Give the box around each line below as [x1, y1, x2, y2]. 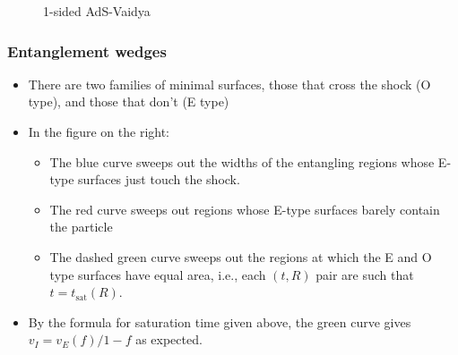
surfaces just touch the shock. [78, 170, 240, 189]
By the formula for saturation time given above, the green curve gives [28, 312, 411, 331]
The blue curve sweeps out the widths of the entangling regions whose [49, 152, 435, 171]
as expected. [135, 330, 203, 349]
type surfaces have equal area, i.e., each [49, 265, 266, 283]
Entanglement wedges [7, 39, 167, 62]
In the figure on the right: [28, 123, 170, 140]
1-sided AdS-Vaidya [43, 2, 151, 20]
